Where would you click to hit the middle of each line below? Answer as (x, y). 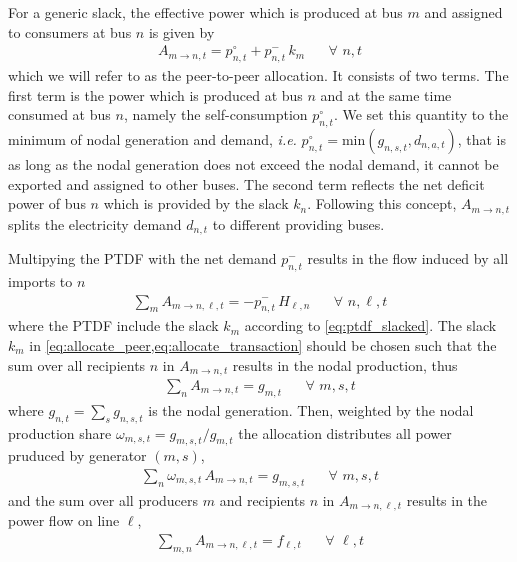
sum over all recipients (77, 364)
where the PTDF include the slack (113, 325)
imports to (40, 280)
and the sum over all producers (103, 499)
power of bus (47, 203)
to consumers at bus (70, 31)
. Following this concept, (382, 203)
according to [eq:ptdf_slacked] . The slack (370, 325)
